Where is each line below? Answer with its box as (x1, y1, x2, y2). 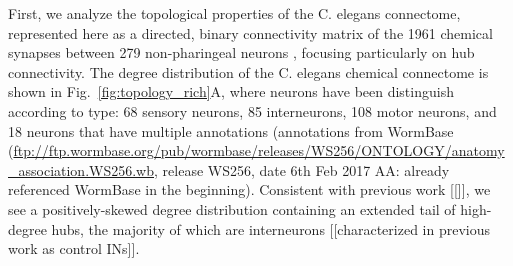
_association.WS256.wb (8, 159, 155, 180)
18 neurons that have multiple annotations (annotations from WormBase (8, 120, 454, 141)
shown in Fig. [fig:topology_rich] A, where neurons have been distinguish (8, 81, 454, 102)
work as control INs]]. (8, 238, 140, 259)
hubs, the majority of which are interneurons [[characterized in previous (51, 218, 491, 239)
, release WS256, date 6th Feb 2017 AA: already (154, 159, 450, 180)
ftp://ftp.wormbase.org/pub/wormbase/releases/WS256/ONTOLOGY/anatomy (13, 140, 505, 161)
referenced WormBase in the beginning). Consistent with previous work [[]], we (8, 179, 491, 200)
